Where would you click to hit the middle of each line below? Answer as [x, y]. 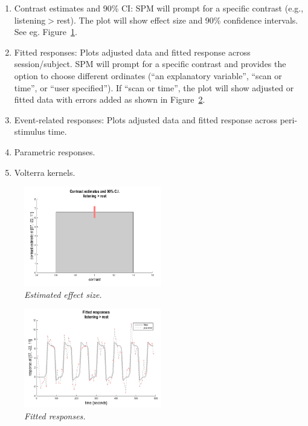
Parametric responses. [55, 151]
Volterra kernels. [45, 172]
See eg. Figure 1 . [46, 32]
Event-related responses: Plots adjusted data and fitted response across [146, 119]
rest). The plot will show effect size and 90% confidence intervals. [177, 20]
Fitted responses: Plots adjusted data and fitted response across [132, 52]
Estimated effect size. [63, 294]
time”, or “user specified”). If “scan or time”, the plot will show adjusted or [154, 87]
